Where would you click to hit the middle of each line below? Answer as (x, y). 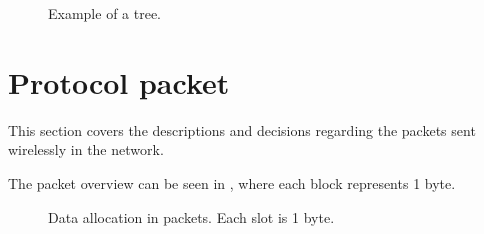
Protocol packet (119, 81)
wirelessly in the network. (86, 149)
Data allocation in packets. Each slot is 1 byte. (191, 216)
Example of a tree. (105, 13)
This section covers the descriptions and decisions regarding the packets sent (242, 129)
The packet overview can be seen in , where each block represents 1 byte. (232, 182)
